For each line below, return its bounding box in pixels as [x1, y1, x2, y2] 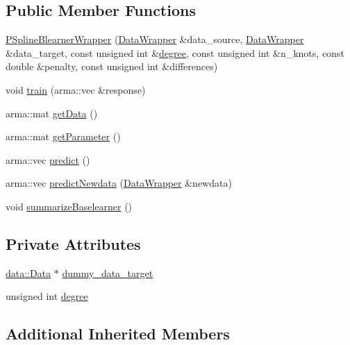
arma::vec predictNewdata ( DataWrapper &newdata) [6, 176, 232, 190]
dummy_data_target [62, 265, 153, 280]
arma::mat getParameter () [6, 129, 121, 144]
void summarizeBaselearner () [6, 199, 133, 213]
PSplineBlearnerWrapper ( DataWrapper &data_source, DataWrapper [6, 32, 304, 47]
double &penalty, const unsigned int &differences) [6, 59, 218, 74]
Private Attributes [6, 233, 141, 254]
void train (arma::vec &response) [6, 82, 146, 96]
